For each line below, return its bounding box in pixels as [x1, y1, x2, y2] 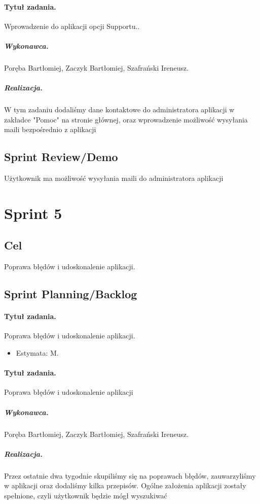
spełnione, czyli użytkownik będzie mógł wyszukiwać [4, 490, 167, 500]
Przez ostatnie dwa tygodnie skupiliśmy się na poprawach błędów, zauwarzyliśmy [4, 470, 256, 481]
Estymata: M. [16, 348, 59, 358]
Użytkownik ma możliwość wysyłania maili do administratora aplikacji [4, 173, 224, 183]
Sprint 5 [4, 202, 62, 223]
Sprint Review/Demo [4, 149, 118, 165]
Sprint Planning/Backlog [4, 286, 137, 302]
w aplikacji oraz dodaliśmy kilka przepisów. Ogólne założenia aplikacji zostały [4, 480, 246, 491]
